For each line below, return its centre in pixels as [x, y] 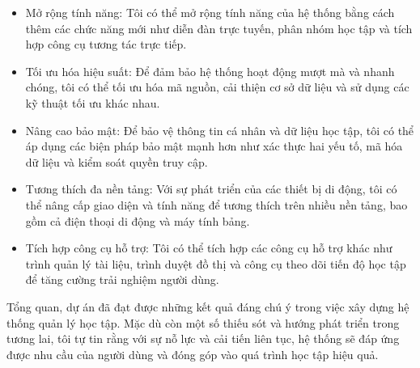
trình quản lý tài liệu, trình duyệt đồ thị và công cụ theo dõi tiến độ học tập [216, 263]
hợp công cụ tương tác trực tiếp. [106, 44]
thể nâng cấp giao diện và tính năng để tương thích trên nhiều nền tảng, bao [216, 204]
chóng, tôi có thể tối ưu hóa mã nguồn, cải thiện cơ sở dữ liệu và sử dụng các [217, 87]
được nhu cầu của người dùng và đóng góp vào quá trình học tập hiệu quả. [193, 354]
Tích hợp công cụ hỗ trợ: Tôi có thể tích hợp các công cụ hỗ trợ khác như [209, 248]
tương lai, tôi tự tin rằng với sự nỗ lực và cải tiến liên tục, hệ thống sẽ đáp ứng [203, 338]
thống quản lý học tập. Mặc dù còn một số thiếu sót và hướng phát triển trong [203, 322]
